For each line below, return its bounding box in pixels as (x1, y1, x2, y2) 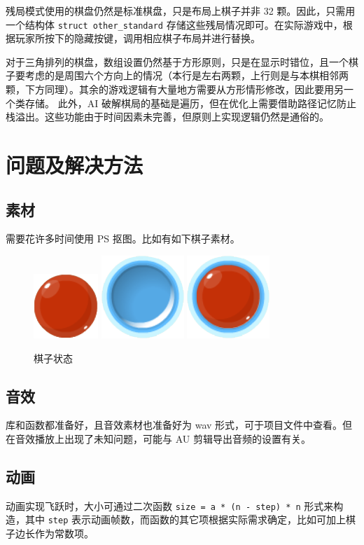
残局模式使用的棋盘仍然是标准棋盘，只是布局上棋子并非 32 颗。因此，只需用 (6, 4, 356, 18)
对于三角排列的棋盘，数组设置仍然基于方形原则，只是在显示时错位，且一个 (6, 54, 349, 69)
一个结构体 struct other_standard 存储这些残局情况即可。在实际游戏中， (6, 17, 343, 32)
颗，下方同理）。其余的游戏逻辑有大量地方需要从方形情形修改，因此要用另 (6, 82, 344, 97)
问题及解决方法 (6, 151, 143, 179)
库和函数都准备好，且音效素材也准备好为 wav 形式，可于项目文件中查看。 (6, 418, 343, 432)
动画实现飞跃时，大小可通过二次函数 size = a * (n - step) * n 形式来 (6, 498, 334, 513)
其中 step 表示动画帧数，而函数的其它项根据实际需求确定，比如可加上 (24, 512, 346, 527)
